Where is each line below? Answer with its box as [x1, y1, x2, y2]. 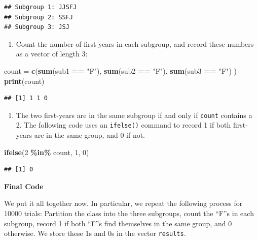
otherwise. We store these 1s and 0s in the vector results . [4, 228, 186, 238]
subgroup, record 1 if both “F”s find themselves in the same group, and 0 [4, 218, 232, 228]
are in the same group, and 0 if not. [34, 130, 145, 140]
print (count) [4, 75, 45, 86]
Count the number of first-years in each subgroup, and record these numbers [16, 38, 254, 49]
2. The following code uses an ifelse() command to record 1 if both [16, 119, 231, 130]
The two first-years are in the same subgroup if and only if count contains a [16, 109, 252, 120]
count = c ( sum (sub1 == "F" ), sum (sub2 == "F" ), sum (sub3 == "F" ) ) [4, 65, 237, 76]
